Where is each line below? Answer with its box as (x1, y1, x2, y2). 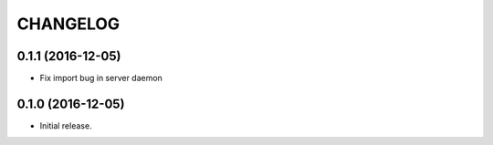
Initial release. (39, 119, 92, 131)
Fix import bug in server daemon (39, 73, 163, 84)
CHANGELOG (16, 14, 121, 34)
